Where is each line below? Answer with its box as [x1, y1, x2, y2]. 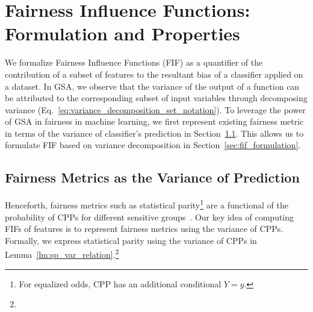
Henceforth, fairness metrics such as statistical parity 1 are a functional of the [5, 197, 288, 211]
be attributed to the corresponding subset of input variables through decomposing [5, 92, 308, 104]
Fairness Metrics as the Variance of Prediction [5, 168, 300, 187]
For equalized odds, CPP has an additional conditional [19, 277, 222, 290]
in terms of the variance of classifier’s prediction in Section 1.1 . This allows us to [5, 126, 304, 139]
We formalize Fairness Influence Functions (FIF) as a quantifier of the [5, 56, 263, 69]
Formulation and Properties [5, 21, 240, 46]
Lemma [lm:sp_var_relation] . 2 [5, 246, 119, 260]
